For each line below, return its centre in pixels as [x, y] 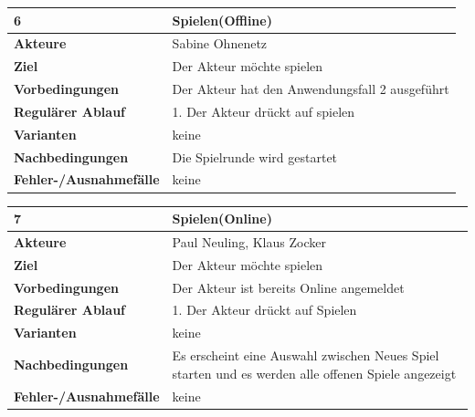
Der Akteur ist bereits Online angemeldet [288, 287]
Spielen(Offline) [222, 20]
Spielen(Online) [222, 218]
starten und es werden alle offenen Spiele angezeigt [314, 373]
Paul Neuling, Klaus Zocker [249, 241]
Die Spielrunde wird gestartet [255, 156]
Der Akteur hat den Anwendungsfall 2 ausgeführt [311, 89]
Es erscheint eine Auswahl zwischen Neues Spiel [306, 355]
